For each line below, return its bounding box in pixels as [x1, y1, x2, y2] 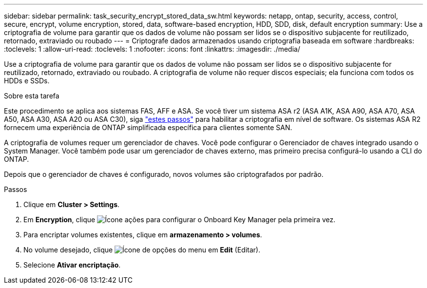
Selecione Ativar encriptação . [23, 261, 121, 269]
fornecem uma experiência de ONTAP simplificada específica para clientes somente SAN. [4, 123, 292, 132]
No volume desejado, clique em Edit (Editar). [23, 246, 260, 254]
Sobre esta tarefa [4, 92, 59, 100]
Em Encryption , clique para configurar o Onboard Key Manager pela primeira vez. [23, 215, 336, 224]
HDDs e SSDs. [4, 77, 50, 85]
